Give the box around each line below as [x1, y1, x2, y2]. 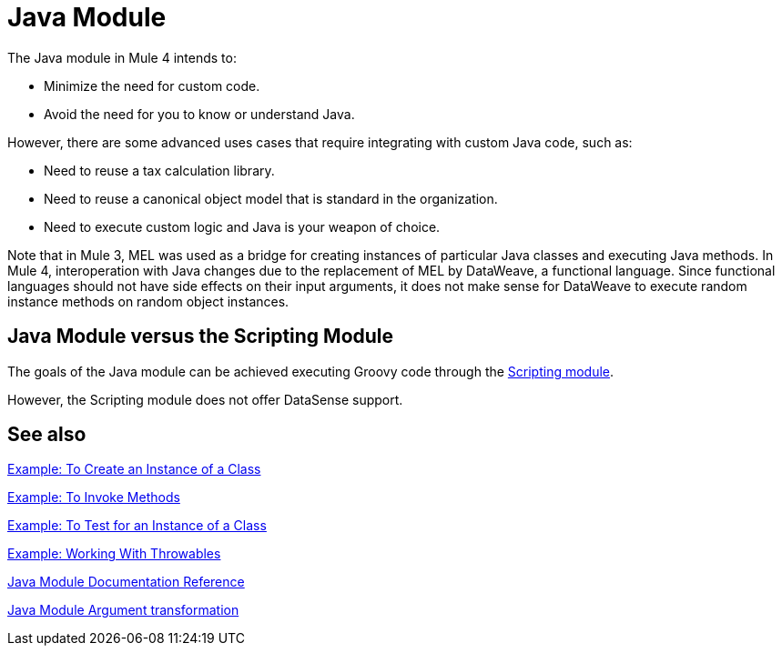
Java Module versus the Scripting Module [7, 325, 394, 348]
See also [7, 423, 86, 447]
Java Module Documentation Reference [7, 574, 245, 590]
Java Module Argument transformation [7, 602, 239, 618]
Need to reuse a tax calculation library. [44, 162, 275, 178]
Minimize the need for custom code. [44, 77, 260, 94]
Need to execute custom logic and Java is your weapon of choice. [44, 218, 441, 235]
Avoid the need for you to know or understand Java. [44, 105, 355, 122]
